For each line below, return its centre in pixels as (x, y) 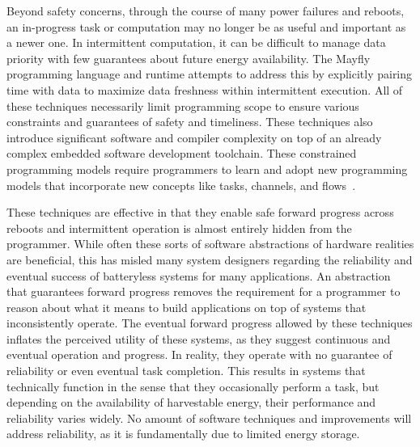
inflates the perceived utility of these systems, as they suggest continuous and (199, 338)
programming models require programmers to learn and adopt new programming (207, 169)
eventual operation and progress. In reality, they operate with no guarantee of (199, 354)
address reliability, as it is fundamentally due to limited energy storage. (183, 434)
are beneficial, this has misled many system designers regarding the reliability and (210, 259)
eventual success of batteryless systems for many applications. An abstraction (199, 275)
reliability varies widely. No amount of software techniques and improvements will (209, 417)
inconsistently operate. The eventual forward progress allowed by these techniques (210, 323)
